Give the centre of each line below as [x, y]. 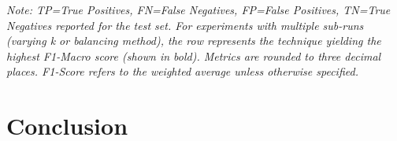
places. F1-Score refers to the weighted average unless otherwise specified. [182, 71]
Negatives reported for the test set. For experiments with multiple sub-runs [185, 25]
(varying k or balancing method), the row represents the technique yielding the [194, 41]
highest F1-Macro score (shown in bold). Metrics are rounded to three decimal [194, 56]
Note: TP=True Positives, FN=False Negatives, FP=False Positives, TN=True [198, 9]
